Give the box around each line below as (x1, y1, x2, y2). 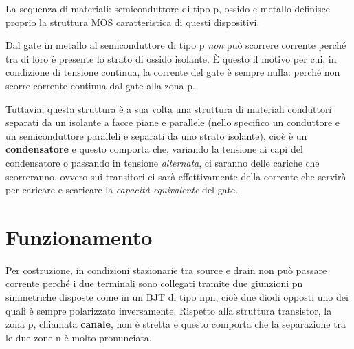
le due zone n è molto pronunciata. (5, 330, 152, 344)
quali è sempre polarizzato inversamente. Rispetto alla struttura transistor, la (5, 303, 332, 317)
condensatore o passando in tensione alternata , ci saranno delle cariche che (5, 155, 320, 169)
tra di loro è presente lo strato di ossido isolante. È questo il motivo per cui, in (5, 51, 337, 65)
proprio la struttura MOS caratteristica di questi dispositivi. (5, 14, 260, 29)
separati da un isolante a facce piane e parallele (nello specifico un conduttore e (5, 115, 340, 129)
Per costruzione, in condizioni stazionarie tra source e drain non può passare (5, 262, 327, 277)
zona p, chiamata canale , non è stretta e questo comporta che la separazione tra (5, 317, 346, 331)
